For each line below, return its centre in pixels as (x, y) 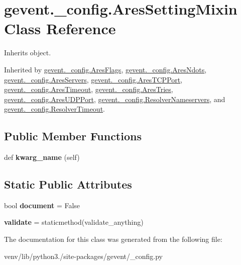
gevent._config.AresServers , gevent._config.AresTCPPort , (93, 79)
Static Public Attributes (68, 184)
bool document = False (42, 205)
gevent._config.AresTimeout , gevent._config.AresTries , (89, 89)
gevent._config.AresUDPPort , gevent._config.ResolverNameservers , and (115, 99)
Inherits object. (28, 53)
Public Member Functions (73, 136)
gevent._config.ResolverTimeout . (54, 109)
